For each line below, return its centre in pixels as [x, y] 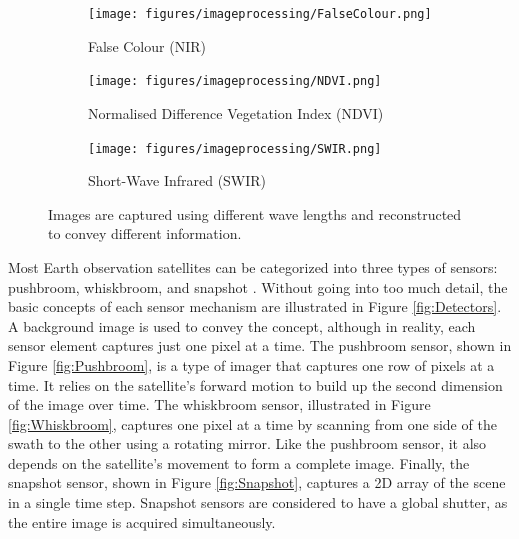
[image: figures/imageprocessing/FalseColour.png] [260, 14]
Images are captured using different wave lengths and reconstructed [255, 213]
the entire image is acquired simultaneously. [142, 521]
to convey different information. [145, 233]
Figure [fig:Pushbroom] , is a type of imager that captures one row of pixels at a [251, 364]
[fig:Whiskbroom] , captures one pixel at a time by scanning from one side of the [252, 423]
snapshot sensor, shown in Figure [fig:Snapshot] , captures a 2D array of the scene [257, 482]
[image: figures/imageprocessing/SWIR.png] [235, 148]
